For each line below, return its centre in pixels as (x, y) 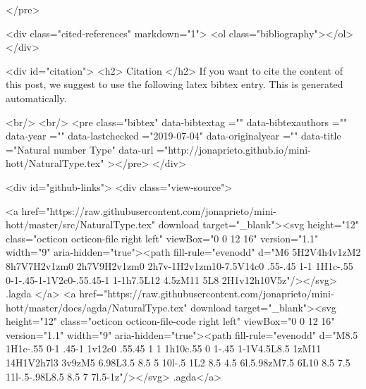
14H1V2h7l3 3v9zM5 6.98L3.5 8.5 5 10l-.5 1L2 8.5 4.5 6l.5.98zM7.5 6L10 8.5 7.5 (178, 363)
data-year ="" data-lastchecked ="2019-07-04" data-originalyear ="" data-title (173, 136)
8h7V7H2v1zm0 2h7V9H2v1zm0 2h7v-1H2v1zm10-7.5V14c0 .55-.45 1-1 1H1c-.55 (179, 265)
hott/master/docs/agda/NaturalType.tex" (97, 307)
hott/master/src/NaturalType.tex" (81, 224)
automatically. (36, 98)
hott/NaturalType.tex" (55, 163)
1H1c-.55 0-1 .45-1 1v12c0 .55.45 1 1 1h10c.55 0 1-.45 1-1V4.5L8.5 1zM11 (164, 348)
